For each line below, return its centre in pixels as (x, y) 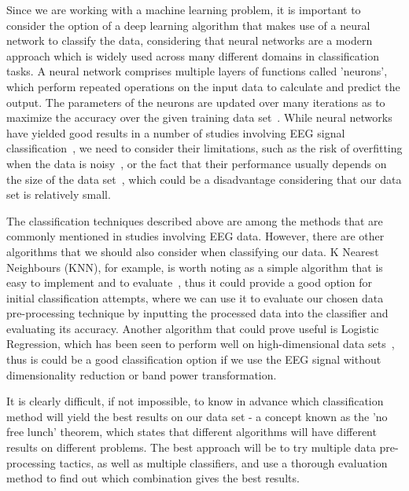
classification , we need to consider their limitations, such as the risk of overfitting (204, 148)
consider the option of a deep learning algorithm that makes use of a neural (188, 25)
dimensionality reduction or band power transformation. (142, 374)
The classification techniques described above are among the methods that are (195, 220)
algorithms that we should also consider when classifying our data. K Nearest (193, 251)
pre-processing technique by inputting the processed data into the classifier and (197, 313)
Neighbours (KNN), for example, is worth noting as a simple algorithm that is (195, 267)
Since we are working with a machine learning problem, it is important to (184, 9)
